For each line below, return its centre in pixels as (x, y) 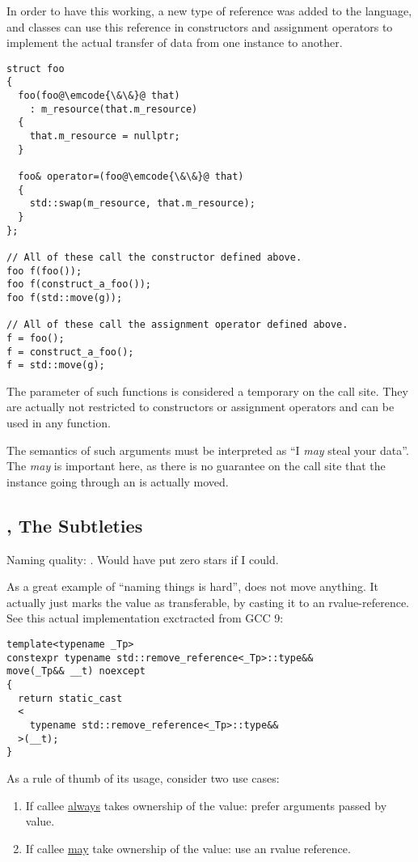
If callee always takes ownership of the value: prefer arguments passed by (206, 805)
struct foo (36, 68)
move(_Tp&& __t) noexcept (76, 671)
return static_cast (70, 698)
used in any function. (59, 423)
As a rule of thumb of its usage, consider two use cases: (143, 777)
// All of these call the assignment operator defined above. (177, 325)
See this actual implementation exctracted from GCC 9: (145, 618)
